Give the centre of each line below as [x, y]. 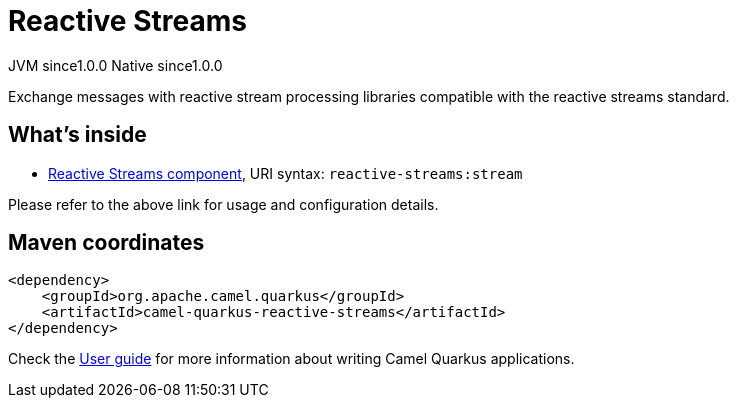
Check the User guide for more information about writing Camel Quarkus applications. [291, 359]
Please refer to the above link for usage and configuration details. [223, 204]
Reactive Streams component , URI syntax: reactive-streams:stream [285, 173]
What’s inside [77, 135]
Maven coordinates [106, 243]
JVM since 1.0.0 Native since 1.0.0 [115, 65]
